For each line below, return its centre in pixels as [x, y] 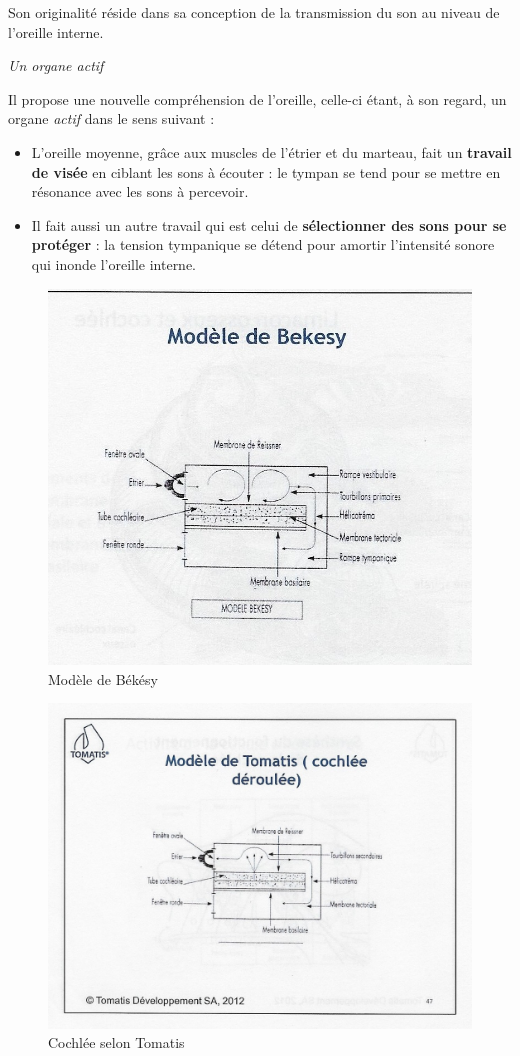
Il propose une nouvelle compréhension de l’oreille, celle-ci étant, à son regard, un [257, 98]
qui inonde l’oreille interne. [114, 263]
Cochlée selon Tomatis [116, 1042]
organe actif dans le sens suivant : [111, 118]
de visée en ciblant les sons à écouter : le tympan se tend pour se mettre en [266, 171]
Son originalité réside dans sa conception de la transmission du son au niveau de [254, 12]
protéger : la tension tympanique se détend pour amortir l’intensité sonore [263, 244]
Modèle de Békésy [103, 678]
